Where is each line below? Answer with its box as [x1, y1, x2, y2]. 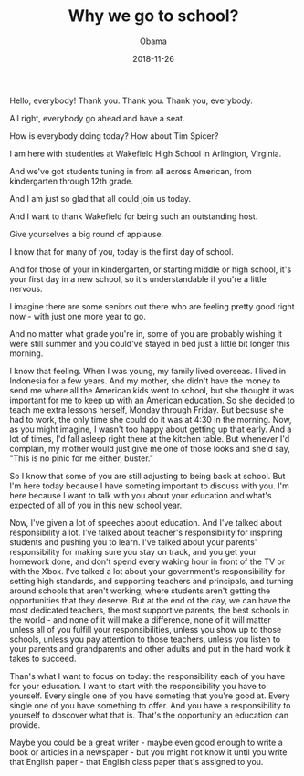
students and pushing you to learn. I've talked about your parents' [9, 536, 257, 548]
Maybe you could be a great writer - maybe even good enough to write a [9, 737, 283, 748]
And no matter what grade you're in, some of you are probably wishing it [9, 328, 283, 339]
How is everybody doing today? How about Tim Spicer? [9, 130, 219, 142]
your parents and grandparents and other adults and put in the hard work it [9, 643, 291, 654]
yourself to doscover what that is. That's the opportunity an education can [9, 709, 289, 720]
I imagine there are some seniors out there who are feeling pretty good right [9, 300, 295, 311]
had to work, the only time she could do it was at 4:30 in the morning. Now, [9, 414, 292, 425]
